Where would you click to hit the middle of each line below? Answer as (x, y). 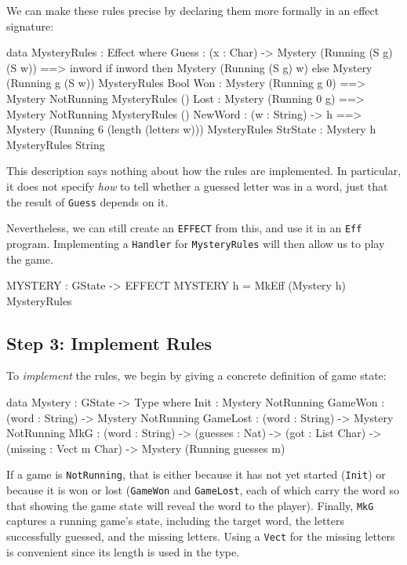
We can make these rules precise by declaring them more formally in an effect (193, 10)
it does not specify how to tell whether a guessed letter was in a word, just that (197, 186)
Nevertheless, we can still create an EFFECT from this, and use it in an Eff (184, 228)
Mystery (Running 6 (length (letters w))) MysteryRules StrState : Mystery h (191, 129)
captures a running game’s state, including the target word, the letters (176, 521)
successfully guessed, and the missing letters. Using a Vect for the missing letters (201, 536)
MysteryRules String (56, 144)
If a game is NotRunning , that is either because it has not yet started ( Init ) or (196, 474)
